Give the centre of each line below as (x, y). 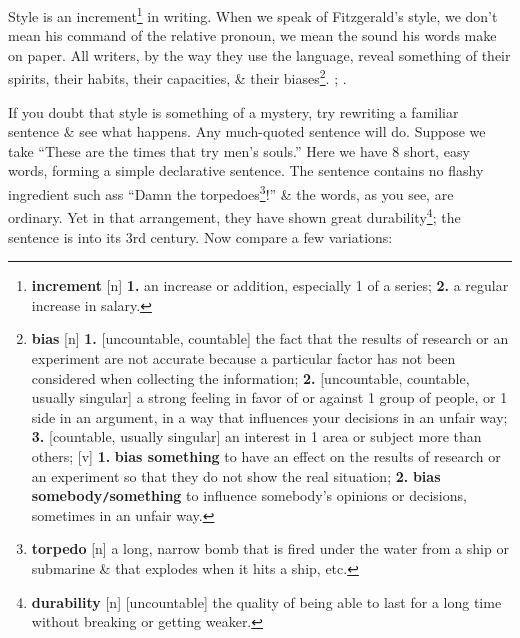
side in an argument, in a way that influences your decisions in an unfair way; (269, 416)
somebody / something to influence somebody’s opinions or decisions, (249, 495)
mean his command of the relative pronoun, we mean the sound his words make (252, 35)
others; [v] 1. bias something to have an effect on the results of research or (266, 455)
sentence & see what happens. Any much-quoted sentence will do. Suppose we (247, 131)
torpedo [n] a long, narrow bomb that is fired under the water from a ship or (270, 548)
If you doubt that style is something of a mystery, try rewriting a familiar (233, 111)
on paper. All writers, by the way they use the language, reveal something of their (259, 54)
